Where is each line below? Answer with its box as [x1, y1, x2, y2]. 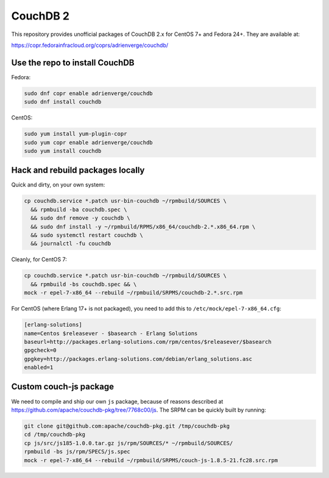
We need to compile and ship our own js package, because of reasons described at [11, 398, 224, 405]
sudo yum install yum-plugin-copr [24, 130, 127, 137]
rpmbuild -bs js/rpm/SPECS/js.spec [24, 448, 130, 455]
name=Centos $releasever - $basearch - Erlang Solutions [24, 330, 198, 337]
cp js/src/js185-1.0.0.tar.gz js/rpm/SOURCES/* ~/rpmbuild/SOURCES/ [24, 440, 233, 446]
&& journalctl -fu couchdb [30, 240, 111, 247]
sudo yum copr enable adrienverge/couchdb [24, 139, 153, 146]
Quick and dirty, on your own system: [11, 181, 105, 188]
